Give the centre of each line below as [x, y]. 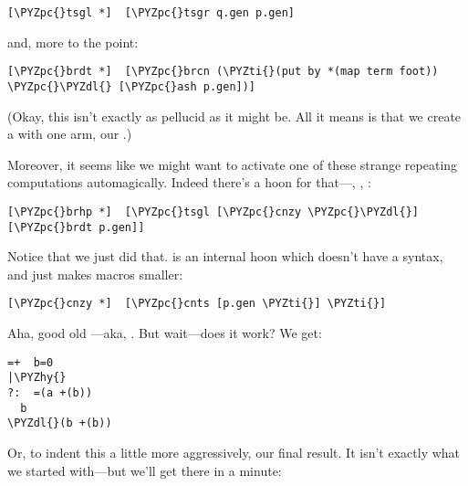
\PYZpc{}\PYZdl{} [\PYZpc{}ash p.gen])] [132, 86]
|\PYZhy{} [37, 378]
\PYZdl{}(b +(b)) [60, 423]
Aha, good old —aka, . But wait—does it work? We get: [165, 333]
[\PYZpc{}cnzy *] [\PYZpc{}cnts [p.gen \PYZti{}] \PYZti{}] [197, 304]
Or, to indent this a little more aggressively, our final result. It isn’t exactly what [234, 452]
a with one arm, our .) [70, 134]
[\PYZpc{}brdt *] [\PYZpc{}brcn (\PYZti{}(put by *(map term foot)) [223, 72]
